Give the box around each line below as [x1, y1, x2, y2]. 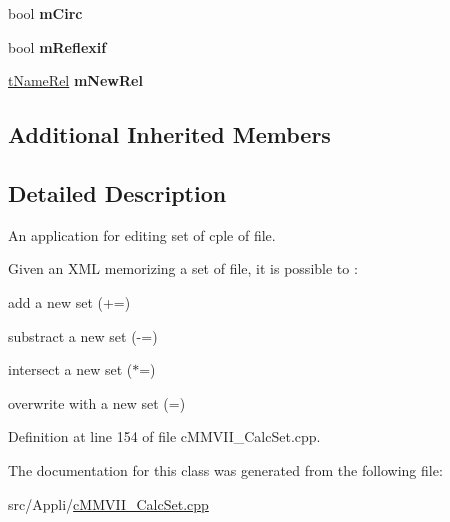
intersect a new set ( [8, 359, 133, 380]
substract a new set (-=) [8, 325, 158, 346]
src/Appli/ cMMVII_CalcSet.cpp [8, 493, 209, 514]
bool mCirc [8, 3, 83, 23]
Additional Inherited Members [8, 119, 331, 150]
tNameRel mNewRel [8, 70, 143, 91]
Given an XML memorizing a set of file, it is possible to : [8, 258, 358, 279]
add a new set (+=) [8, 291, 131, 312]
